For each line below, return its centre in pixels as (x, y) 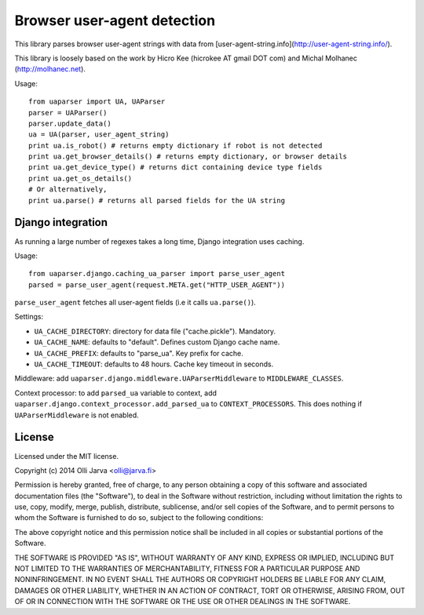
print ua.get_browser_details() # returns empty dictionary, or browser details (188, 156)
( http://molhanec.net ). (50, 69)
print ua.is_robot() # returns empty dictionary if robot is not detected (175, 146)
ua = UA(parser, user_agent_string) (99, 135)
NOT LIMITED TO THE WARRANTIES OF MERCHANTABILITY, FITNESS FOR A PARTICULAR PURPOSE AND (187, 569)
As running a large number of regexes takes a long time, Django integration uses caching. (159, 241)
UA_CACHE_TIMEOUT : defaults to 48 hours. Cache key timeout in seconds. (154, 364)
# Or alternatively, (68, 189)
